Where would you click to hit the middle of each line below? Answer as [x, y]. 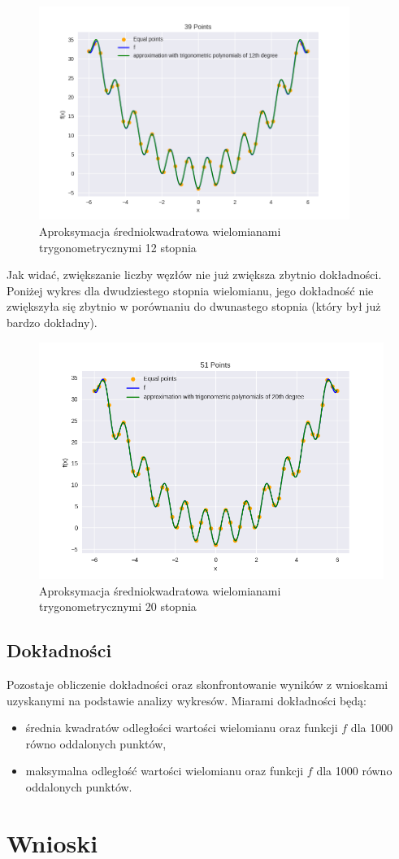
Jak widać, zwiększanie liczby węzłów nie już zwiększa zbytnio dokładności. [194, 275]
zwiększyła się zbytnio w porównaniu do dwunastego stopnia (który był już [194, 306]
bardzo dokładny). [52, 322]
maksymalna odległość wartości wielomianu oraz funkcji [165, 771]
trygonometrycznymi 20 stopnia [118, 606]
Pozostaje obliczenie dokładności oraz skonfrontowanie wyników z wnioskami [197, 684]
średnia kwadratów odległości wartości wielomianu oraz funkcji [182, 728]
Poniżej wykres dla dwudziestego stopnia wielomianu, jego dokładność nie [190, 290]
